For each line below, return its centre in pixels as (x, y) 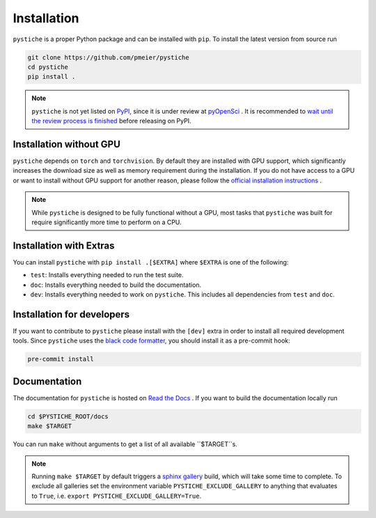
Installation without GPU (67, 144)
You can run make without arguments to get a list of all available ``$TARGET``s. (125, 444)
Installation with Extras (64, 245)
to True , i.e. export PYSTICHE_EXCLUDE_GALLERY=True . (117, 496)
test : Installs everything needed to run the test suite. (107, 275)
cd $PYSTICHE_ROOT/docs (68, 416)
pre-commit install (61, 359)
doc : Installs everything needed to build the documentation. (116, 285)
